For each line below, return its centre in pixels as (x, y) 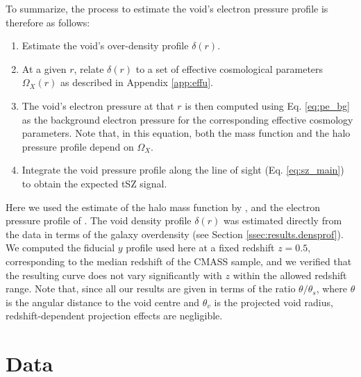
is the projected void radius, (274, 302)
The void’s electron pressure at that (98, 105)
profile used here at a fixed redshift (200, 248)
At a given (44, 68)
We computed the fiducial (60, 248)
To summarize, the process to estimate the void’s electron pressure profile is (167, 8)
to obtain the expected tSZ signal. (94, 183)
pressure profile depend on (78, 146)
